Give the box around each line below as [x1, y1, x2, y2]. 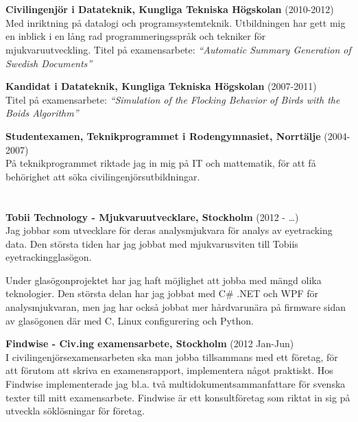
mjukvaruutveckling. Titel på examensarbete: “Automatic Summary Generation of [5, 42, 351, 56]
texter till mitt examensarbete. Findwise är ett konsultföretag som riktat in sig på [5, 390, 350, 404]
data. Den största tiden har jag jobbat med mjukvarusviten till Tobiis [5, 236, 298, 250]
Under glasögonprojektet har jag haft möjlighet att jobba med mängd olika [5, 272, 322, 287]
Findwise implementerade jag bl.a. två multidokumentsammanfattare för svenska [5, 377, 346, 391]
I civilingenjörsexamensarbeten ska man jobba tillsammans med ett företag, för [5, 349, 338, 364]
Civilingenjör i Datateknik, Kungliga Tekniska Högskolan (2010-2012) [5, 2, 334, 16]
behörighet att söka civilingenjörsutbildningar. [5, 169, 200, 183]
